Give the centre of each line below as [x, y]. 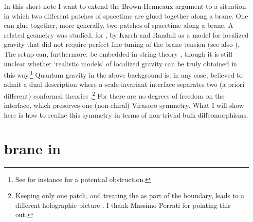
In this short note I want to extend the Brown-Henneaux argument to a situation [125, 6]
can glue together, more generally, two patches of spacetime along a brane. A [119, 25]
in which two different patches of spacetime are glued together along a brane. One [126, 15]
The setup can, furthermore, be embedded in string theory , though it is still [118, 53]
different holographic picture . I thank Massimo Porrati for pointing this [123, 205]
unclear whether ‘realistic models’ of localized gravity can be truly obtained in [121, 63]
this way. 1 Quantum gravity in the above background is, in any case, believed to [123, 74]
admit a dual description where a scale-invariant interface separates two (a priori [124, 84]
